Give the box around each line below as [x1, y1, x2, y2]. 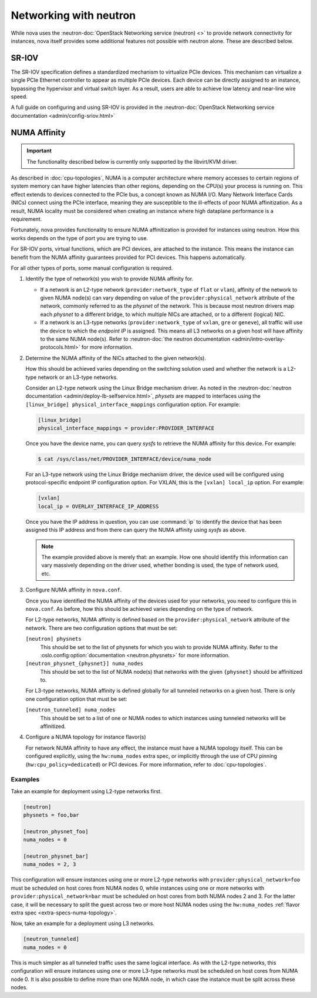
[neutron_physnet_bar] [23, 853, 89, 860]
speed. [11, 93, 28, 100]
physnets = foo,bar [23, 812, 79, 819]
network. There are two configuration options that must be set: [25, 624, 178, 631]
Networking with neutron [11, 9, 136, 22]
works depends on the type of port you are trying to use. [11, 234, 149, 241]
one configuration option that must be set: [25, 695, 127, 703]
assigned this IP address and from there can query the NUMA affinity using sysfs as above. [25, 527, 247, 534]
